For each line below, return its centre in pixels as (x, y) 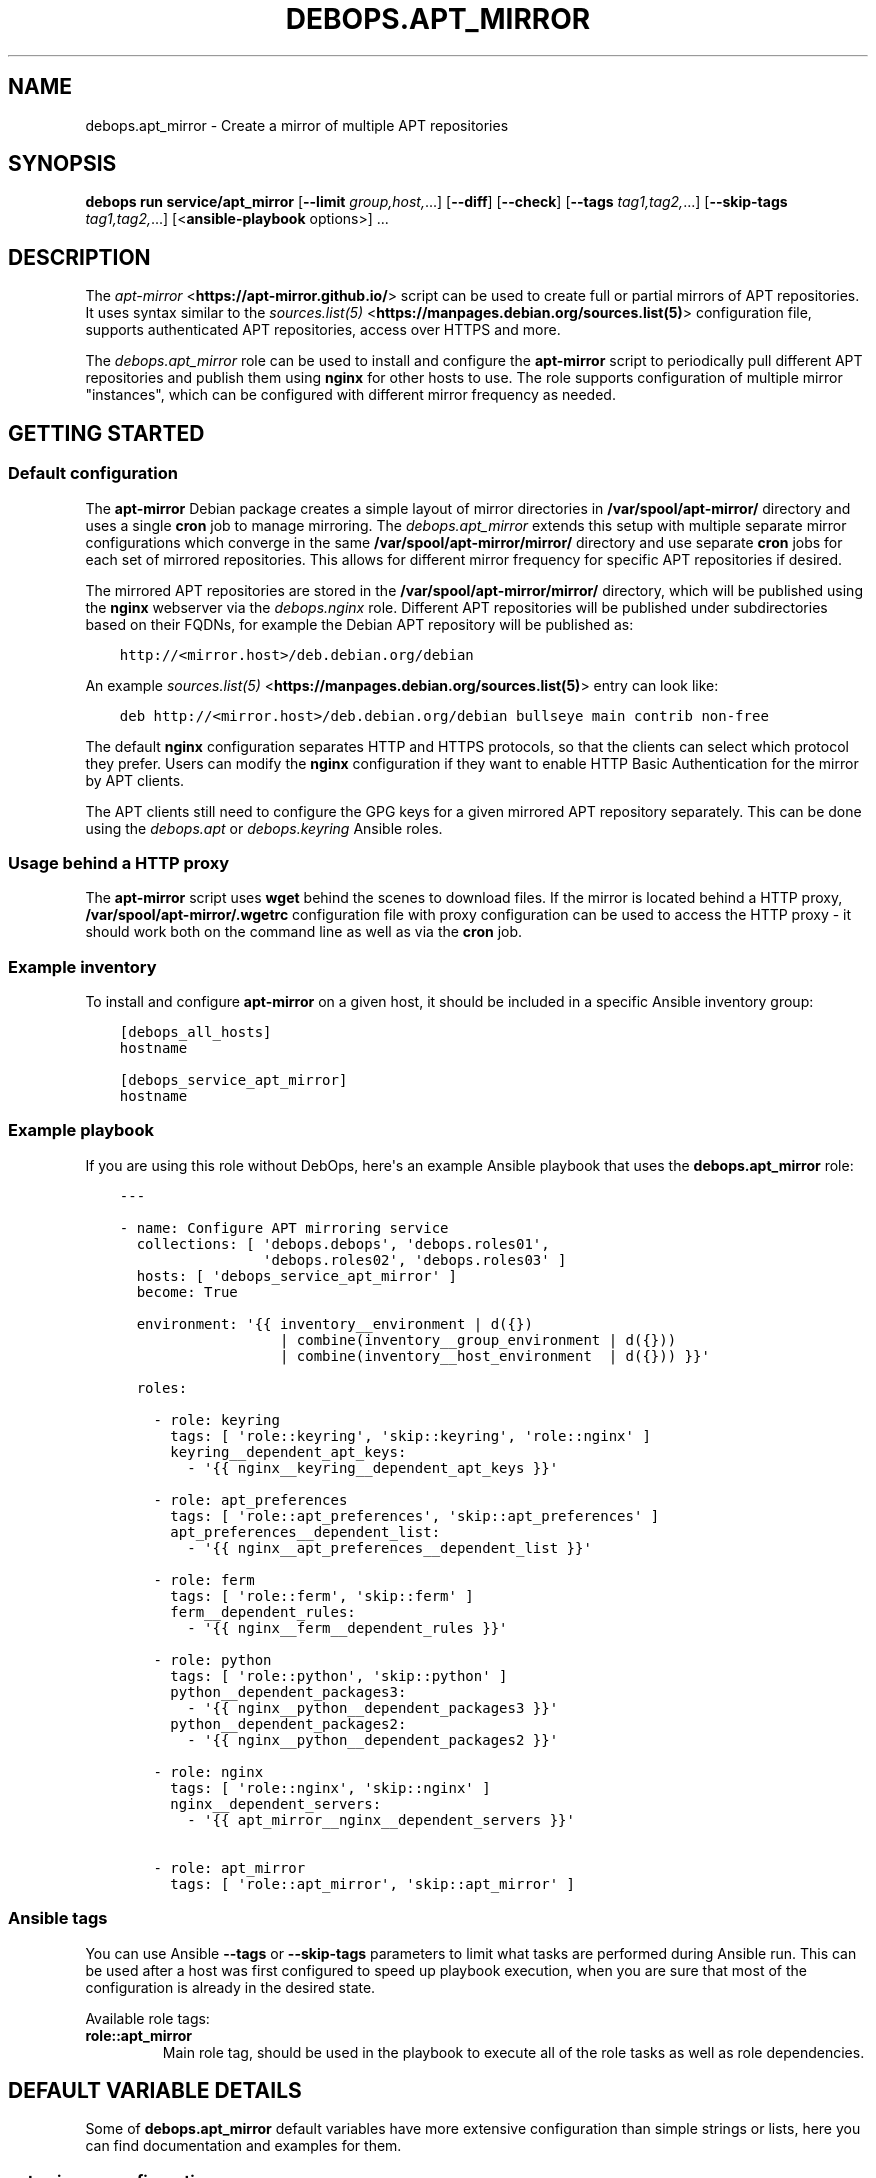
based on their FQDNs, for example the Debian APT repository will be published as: (359, 624)
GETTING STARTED (106, 433)
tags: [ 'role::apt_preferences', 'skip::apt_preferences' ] (415, 1515)
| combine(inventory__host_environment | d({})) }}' (494, 1355)
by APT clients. (135, 780)
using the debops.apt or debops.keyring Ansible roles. (264, 828)
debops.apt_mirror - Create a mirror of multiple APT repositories (297, 125)
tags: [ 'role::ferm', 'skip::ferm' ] (322, 1595)
